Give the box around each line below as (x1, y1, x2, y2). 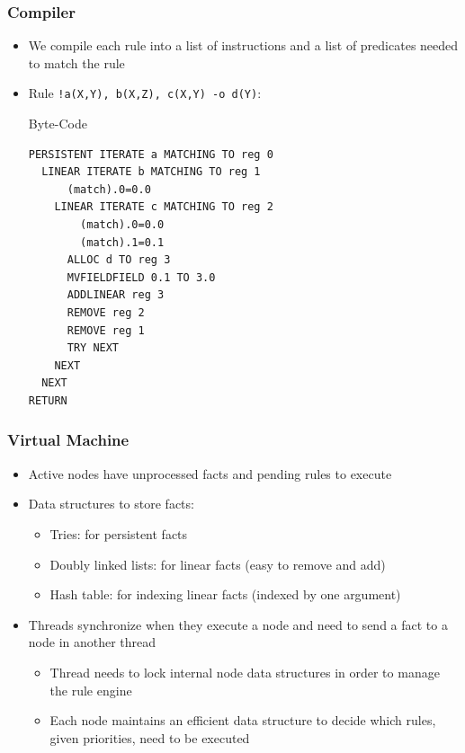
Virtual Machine (7, 429, 130, 451)
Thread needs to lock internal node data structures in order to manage (49, 662, 440, 681)
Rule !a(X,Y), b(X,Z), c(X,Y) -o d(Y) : (28, 84, 262, 102)
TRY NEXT (67, 341, 120, 355)
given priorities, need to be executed (49, 728, 250, 747)
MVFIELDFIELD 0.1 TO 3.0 (67, 270, 216, 284)
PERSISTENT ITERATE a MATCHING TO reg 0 (28, 147, 273, 161)
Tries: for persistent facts (49, 524, 188, 543)
